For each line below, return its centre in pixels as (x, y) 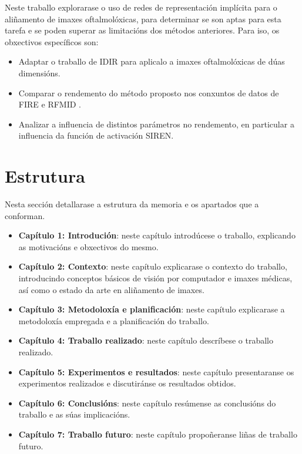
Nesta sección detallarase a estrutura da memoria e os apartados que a (132, 204)
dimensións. (39, 73)
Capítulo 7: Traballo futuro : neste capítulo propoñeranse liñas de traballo (158, 434)
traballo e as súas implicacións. (74, 414)
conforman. (25, 215)
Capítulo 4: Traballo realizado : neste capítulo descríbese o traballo (146, 340)
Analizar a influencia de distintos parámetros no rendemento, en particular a (156, 124)
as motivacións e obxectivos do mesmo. (88, 246)
